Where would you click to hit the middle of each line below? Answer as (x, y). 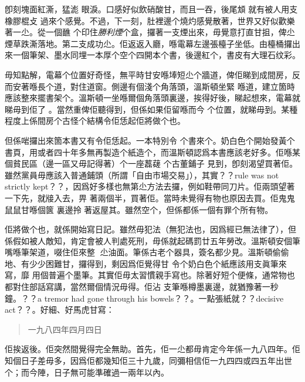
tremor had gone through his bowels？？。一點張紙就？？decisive (164, 298)
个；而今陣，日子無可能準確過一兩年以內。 (87, 372)
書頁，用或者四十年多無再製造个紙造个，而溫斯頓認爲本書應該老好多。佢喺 (148, 152)
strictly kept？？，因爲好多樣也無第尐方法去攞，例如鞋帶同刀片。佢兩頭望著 (150, 186)
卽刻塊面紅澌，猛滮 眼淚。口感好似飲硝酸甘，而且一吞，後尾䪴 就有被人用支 (151, 9)
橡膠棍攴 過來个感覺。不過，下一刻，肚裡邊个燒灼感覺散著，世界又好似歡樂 (150, 20)
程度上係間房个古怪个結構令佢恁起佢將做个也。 (95, 121)
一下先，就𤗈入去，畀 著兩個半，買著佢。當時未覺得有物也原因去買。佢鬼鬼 (150, 197)
